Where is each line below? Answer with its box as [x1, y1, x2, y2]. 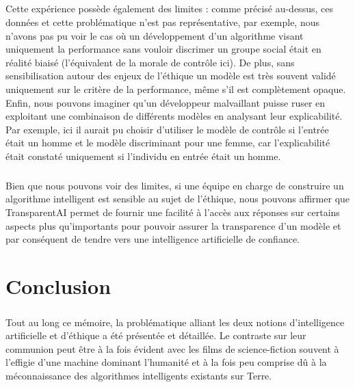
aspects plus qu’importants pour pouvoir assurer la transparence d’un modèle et [5, 218, 341, 232]
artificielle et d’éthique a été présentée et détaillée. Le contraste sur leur [5, 328, 306, 343]
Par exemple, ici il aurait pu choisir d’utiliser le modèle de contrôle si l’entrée [5, 122, 329, 136]
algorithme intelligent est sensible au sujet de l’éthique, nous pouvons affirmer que [5, 191, 350, 206]
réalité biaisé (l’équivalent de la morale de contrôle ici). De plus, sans [5, 55, 295, 69]
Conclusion [5, 272, 111, 300]
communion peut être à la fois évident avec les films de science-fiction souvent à [5, 341, 339, 356]
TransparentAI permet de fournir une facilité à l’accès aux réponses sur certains [5, 205, 340, 219]
